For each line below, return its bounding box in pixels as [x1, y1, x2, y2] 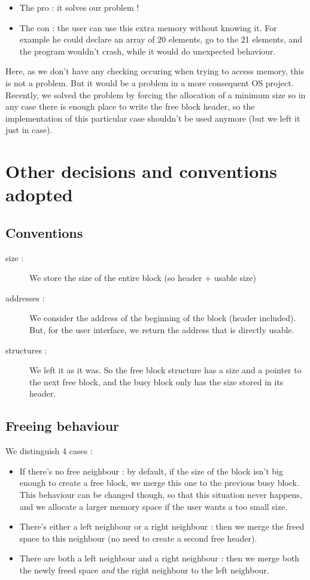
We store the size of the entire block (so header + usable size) [29, 271, 256, 284]
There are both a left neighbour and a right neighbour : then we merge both [19, 552, 300, 564]
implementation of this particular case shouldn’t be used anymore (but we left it [5, 111, 300, 124]
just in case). [5, 123, 53, 136]
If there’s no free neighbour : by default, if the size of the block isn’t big [19, 464, 283, 477]
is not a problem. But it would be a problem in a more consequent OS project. [5, 76, 294, 89]
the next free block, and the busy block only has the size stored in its [29, 375, 284, 388]
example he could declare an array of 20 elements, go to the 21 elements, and [19, 33, 303, 46]
